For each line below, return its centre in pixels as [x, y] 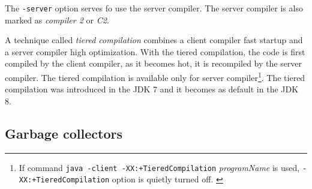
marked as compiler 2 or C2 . [57, 19]
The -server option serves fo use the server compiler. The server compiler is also [154, 8]
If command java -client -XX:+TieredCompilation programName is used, [159, 167]
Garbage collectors [64, 133]
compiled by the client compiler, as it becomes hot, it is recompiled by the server [154, 63]
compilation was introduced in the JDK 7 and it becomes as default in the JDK [152, 89]
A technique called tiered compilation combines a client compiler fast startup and [154, 40]
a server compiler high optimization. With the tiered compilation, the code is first [155, 51]
